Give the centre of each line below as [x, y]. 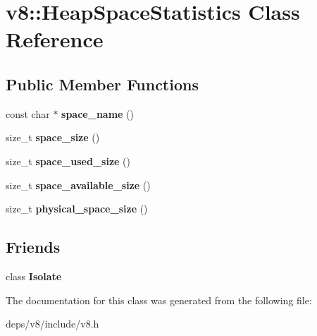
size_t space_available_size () [78, 185]
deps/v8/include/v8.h [52, 324]
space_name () [98, 113]
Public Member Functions [102, 84]
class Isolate [34, 276]
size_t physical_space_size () [77, 209]
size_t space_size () [53, 137]
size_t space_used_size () [68, 161]
